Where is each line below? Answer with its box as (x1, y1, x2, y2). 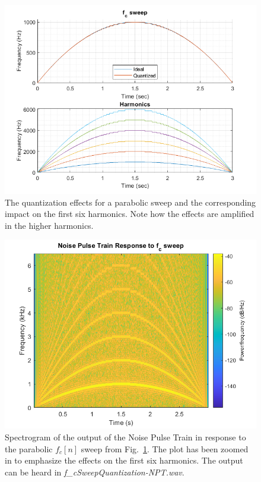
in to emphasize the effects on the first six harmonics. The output (5, 454, 243, 467)
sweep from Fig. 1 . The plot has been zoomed (81, 442, 249, 455)
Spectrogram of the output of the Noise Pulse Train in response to (5, 430, 246, 443)
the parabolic (5, 442, 53, 455)
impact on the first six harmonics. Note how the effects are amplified (5, 207, 254, 220)
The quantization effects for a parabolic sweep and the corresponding (5, 196, 256, 208)
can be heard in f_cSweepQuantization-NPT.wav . (5, 465, 184, 478)
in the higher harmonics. (5, 219, 94, 231)
